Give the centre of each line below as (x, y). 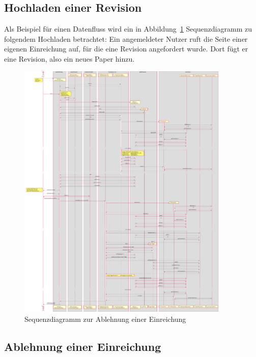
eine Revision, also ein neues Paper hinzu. (69, 58)
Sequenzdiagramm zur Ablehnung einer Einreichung (105, 319)
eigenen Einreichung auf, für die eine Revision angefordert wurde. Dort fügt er (126, 49)
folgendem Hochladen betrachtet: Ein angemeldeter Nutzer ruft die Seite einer (126, 38)
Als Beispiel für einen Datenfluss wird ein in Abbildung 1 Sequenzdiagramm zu (128, 29)
